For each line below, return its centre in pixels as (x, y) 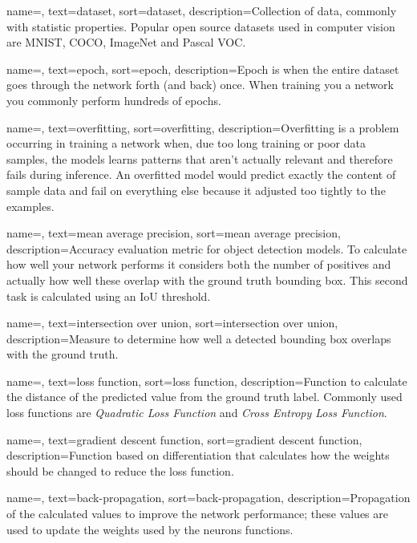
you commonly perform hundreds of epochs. (114, 100)
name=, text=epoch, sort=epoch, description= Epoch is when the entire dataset (203, 69)
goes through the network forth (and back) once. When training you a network (200, 85)
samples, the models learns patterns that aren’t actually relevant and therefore (200, 158)
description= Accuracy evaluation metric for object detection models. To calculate (207, 248)
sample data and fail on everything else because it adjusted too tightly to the (196, 190)
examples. (30, 206)
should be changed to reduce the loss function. (120, 470)
